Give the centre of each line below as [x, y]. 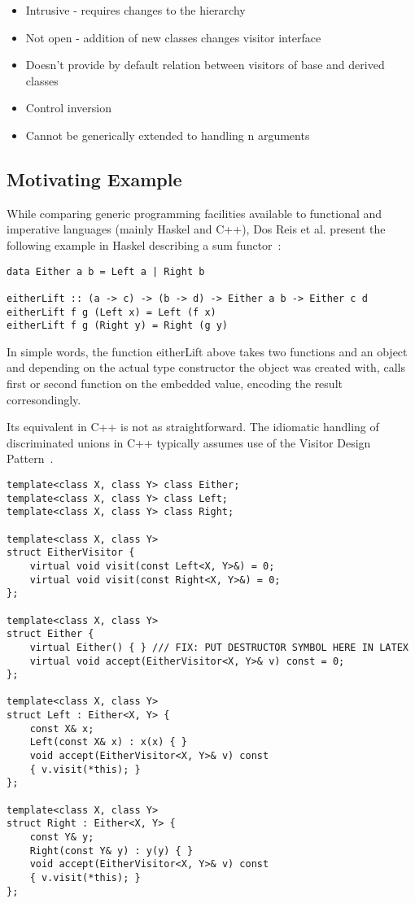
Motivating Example [94, 179]
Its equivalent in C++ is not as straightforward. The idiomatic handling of [193, 427]
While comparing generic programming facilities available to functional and [194, 213]
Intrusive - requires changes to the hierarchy [135, 10]
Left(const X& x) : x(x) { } [108, 742]
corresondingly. [44, 399]
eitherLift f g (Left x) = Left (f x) [111, 312]
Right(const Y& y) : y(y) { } [111, 851]
